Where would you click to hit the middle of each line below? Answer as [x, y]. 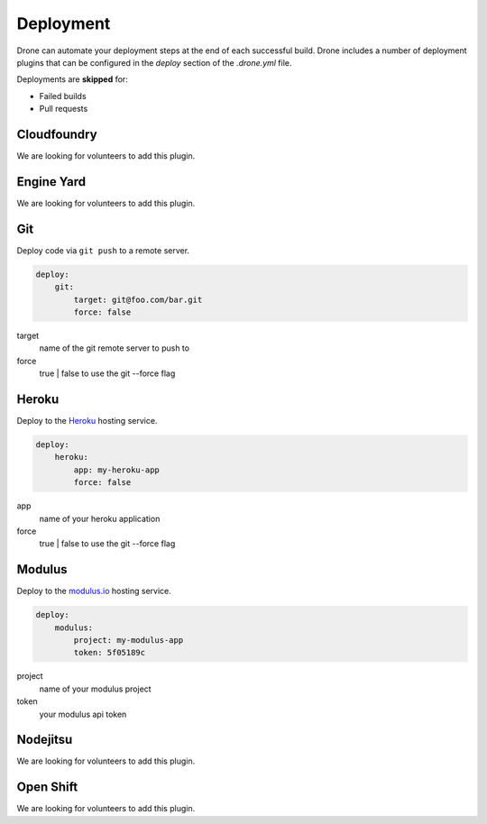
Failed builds [63, 96]
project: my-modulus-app [129, 641]
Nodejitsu [45, 740]
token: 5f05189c [110, 653]
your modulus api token [83, 714]
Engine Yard [51, 182]
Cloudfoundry [57, 134]
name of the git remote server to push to [114, 348]
